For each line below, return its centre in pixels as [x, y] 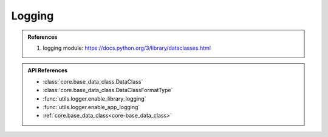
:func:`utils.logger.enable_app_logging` [91, 107]
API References [48, 70]
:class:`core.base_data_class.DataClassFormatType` [108, 90]
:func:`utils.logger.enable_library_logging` [94, 99]
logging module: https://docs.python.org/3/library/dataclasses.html [127, 48]
